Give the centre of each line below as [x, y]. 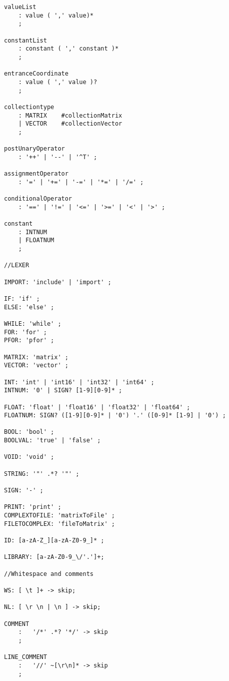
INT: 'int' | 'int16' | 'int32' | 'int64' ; [79, 382]
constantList [25, 40]
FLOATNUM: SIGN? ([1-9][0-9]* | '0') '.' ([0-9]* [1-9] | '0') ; [115, 416]
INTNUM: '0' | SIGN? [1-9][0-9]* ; [63, 391]
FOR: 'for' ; [25, 332]
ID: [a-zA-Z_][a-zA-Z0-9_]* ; [54, 540]
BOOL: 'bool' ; [29, 432]
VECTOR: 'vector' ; [36, 366]
